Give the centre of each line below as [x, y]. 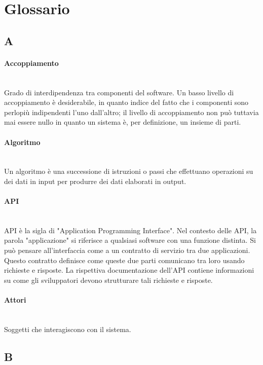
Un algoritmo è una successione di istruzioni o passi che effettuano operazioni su [129, 171]
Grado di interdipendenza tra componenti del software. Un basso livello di [119, 92]
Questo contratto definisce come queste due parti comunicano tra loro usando [124, 260]
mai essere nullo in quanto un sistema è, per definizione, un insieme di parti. [123, 122]
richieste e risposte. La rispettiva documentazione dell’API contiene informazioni [129, 270]
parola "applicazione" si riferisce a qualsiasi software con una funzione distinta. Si [130, 240]
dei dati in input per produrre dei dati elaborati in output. [95, 181]
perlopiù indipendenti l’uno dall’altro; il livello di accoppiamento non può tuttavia [131, 112]
